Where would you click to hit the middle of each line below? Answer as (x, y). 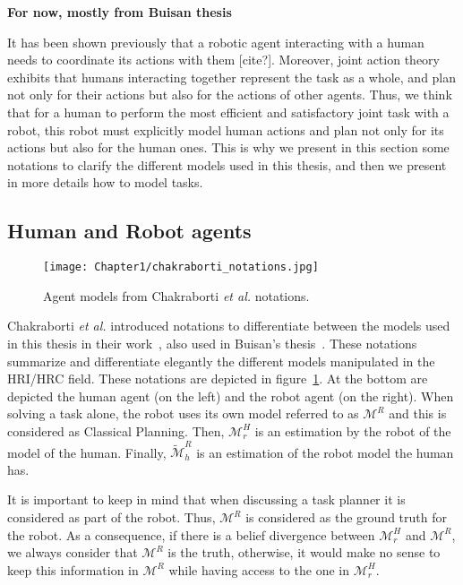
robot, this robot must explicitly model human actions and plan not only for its (226, 129)
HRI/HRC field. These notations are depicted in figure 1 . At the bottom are (218, 379)
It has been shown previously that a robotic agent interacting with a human (216, 42)
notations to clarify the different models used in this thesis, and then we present (227, 164)
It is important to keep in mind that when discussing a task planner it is (206, 499)
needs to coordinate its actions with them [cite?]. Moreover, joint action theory (223, 60)
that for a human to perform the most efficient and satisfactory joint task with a (228, 112)
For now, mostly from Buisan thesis (120, 12)
